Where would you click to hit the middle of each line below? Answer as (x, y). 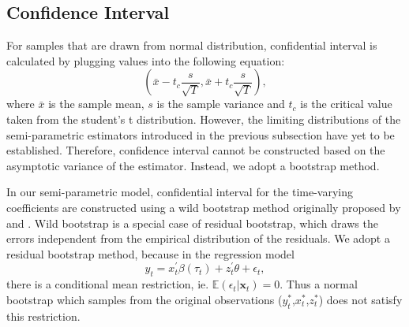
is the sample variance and (221, 104)
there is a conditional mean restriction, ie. (108, 284)
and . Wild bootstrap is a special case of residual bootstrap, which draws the (192, 223)
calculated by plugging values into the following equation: (146, 60)
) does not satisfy (360, 299)
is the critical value (346, 104)
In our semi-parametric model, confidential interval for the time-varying (180, 192)
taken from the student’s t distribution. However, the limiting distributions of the (204, 119)
